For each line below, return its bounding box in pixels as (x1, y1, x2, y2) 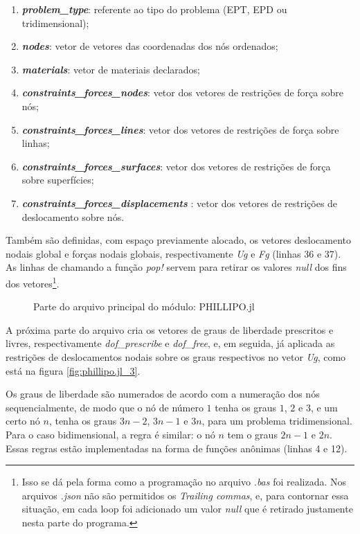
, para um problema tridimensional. (201, 413, 352, 428)
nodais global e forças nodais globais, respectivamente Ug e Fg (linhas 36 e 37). (6, 246, 341, 260)
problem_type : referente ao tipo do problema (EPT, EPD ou (21, 2, 287, 16)
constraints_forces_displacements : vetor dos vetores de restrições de (21, 195, 338, 210)
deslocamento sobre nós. (21, 209, 125, 224)
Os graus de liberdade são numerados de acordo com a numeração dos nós (6, 386, 320, 401)
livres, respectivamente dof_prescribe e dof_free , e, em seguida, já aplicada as (6, 336, 335, 350)
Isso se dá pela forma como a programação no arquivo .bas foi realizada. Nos (21, 474, 347, 489)
